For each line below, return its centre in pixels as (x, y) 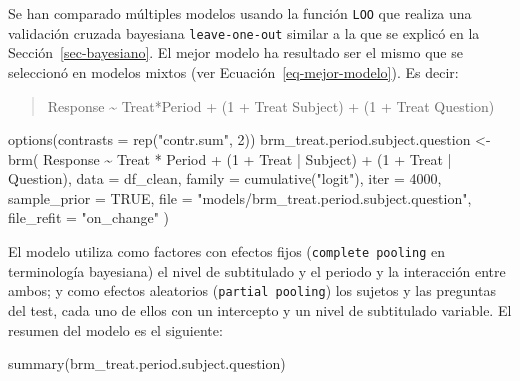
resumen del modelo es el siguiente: (115, 329)
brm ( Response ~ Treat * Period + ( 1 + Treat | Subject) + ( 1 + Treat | (230, 158)
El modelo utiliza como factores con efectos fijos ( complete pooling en (226, 251)
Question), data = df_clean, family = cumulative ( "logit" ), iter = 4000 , (225, 178)
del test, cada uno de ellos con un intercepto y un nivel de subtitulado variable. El (260, 309)
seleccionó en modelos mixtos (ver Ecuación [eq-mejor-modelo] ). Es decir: (233, 71)
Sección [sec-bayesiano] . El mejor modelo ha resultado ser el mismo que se (235, 52)
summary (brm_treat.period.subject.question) (147, 363)
